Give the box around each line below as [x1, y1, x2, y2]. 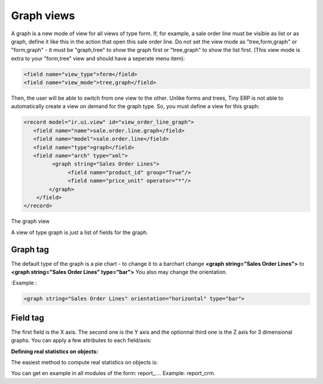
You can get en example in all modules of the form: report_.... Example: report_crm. [11, 370, 215, 377]
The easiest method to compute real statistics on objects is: [11, 359, 159, 366]
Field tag [11, 312, 44, 322]
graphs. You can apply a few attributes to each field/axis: [11, 337, 152, 344]
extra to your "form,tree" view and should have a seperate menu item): [11, 54, 185, 62]
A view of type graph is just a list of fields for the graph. [11, 229, 148, 236]
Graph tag [11, 244, 49, 254]
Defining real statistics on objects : [11, 348, 99, 355]
